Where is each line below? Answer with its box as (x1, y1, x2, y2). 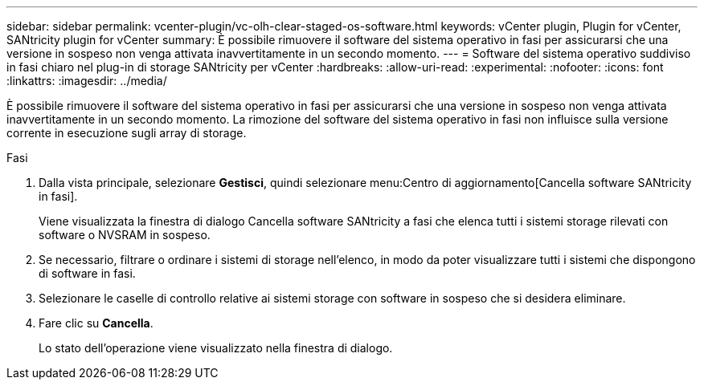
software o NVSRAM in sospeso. (39, 228, 211, 242)
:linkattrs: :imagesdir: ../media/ (6, 74, 167, 87)
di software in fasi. (39, 266, 136, 280)
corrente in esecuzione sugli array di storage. (6, 126, 247, 140)
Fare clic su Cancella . (39, 316, 153, 330)
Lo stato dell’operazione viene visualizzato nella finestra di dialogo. (39, 341, 393, 355)
